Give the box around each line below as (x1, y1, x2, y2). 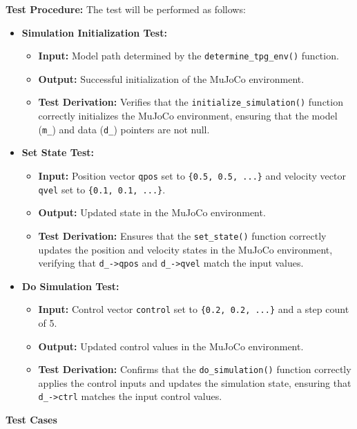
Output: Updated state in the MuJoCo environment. (38, 205, 266, 220)
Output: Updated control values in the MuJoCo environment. (38, 339, 304, 353)
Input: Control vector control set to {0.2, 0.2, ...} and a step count (38, 302, 349, 316)
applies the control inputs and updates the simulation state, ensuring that (38, 375, 351, 390)
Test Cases (6, 412, 57, 427)
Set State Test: (21, 145, 95, 160)
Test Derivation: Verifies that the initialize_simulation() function (38, 95, 343, 109)
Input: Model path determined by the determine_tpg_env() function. (38, 48, 339, 63)
